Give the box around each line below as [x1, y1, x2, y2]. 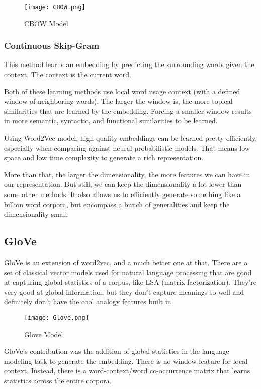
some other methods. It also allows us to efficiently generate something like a [4, 189, 241, 199]
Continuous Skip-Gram [4, 39, 100, 52]
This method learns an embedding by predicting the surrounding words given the [4, 59, 254, 70]
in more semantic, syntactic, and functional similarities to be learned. [4, 115, 218, 126]
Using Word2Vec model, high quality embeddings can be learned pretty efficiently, [4, 133, 257, 143]
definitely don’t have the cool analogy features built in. [4, 296, 173, 307]
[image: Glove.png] [24, 314, 89, 321]
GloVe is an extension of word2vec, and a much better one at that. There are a [4, 256, 248, 267]
